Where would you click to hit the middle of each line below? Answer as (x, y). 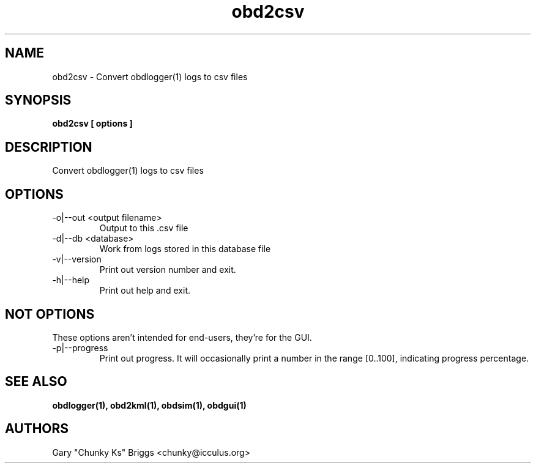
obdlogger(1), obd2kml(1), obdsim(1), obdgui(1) (149, 405)
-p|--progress (80, 347)
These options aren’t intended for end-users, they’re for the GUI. (182, 337)
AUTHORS (37, 429)
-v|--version (77, 259)
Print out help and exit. (145, 291)
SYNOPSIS (38, 100)
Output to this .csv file (144, 228)
